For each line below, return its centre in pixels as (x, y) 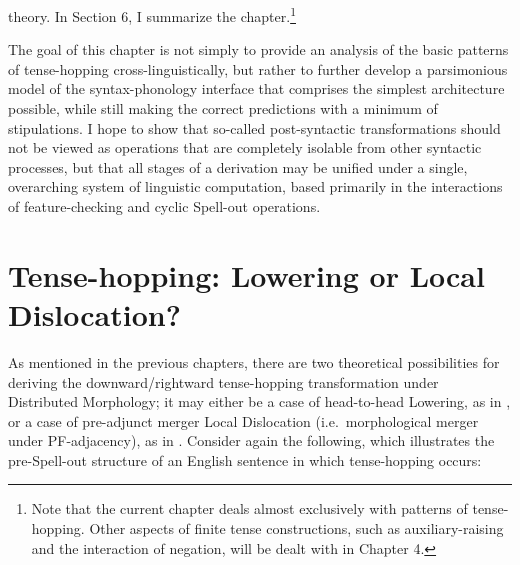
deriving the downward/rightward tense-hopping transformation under (223, 381)
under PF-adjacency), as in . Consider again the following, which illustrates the (251, 440)
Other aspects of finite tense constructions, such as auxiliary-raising (296, 528)
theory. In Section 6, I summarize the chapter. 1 (152, 14)
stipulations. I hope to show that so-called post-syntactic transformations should (254, 127)
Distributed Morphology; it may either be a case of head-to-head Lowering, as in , (259, 401)
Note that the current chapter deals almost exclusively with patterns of (249, 508)
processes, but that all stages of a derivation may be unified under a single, (238, 166)
